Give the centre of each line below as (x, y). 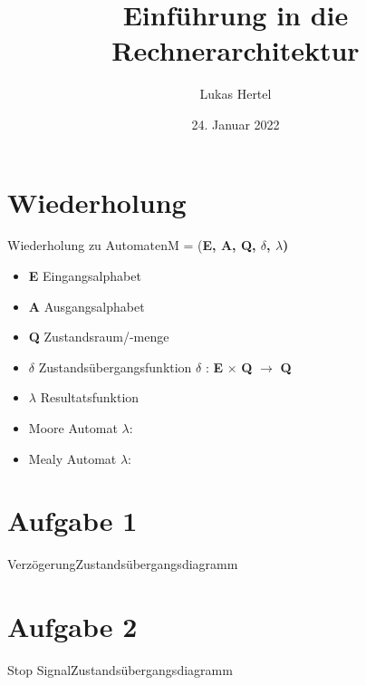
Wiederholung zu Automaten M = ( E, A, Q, (132, 245)
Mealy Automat (72, 458)
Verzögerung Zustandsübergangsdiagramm (123, 564)
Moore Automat (73, 428)
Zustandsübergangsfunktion (115, 367)
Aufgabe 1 (72, 521)
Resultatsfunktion (90, 397)
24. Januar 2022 (236, 124)
